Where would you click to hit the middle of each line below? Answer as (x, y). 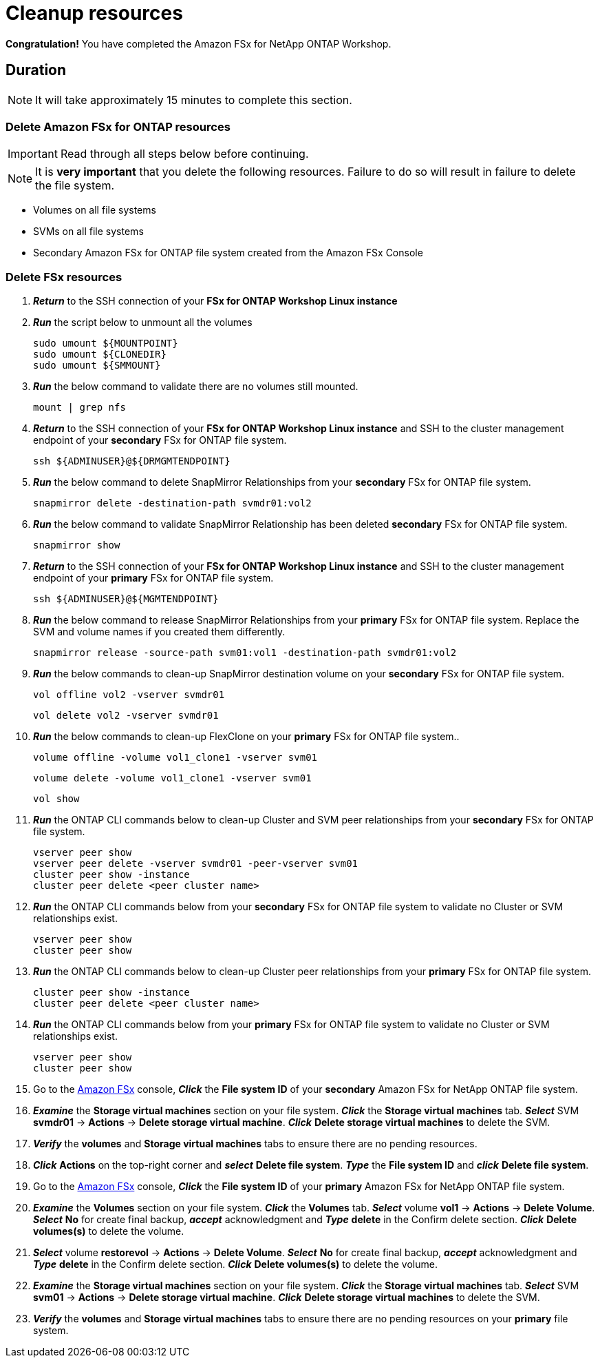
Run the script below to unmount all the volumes (143, 322)
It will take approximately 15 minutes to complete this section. (194, 100)
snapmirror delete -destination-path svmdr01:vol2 (172, 503)
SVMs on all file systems (88, 232)
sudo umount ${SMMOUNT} (97, 366)
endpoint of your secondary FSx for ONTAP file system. (160, 440)
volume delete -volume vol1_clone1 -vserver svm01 (172, 778)
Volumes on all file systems (95, 210)
